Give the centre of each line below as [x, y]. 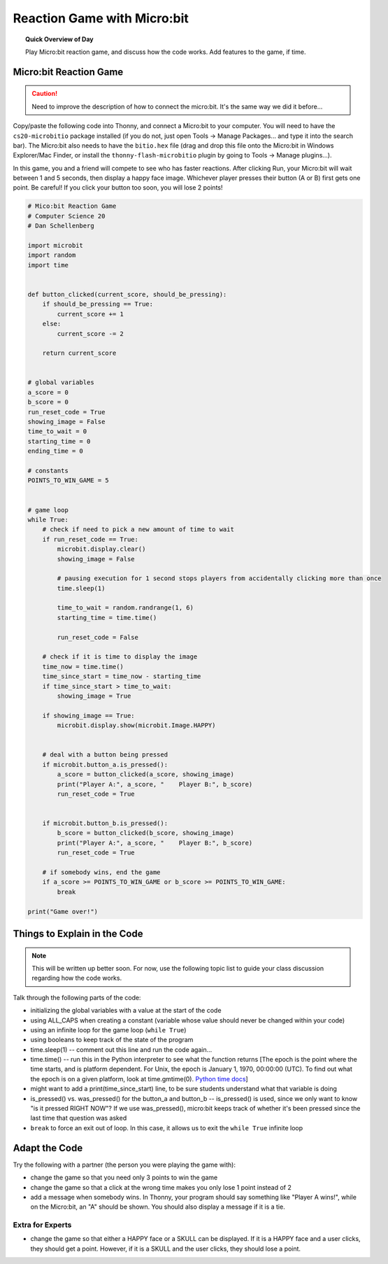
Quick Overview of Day [59, 39]
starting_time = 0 [59, 441]
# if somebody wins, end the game [101, 872]
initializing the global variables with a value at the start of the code [126, 1011]
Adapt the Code [48, 1148]
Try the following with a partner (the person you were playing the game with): [124, 1165]
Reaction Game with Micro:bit [101, 18]
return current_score [79, 353]
